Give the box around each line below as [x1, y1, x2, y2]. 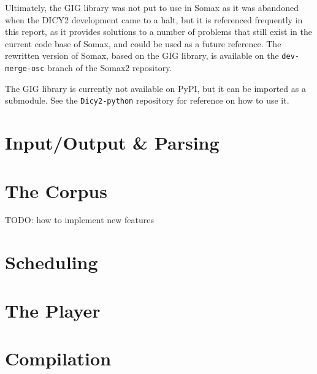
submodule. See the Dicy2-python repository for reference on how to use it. [5, 94, 289, 107]
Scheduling [5, 250, 98, 275]
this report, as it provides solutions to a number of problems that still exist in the [5, 25, 312, 38]
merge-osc [5, 64, 45, 74]
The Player [5, 297, 101, 322]
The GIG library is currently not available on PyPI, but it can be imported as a [5, 82, 306, 94]
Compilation [5, 345, 112, 370]
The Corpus [5, 178, 107, 203]
